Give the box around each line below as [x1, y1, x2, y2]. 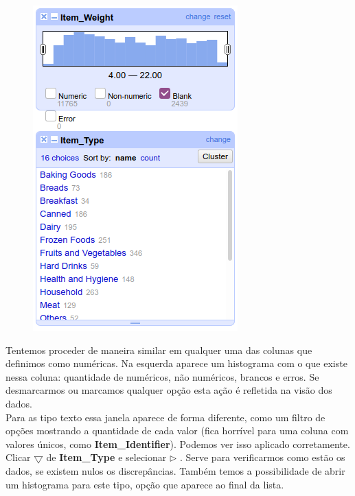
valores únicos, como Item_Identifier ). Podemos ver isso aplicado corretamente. [5, 436, 350, 451]
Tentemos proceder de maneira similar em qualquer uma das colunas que [5, 342, 312, 357]
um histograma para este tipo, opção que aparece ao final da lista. [5, 477, 284, 491]
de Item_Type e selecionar [46, 450, 167, 464]
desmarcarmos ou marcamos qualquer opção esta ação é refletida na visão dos [5, 383, 332, 397]
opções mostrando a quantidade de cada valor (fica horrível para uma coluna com [5, 423, 349, 438]
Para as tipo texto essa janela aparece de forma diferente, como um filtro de [5, 410, 325, 424]
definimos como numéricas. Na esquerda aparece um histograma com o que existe [5, 356, 347, 370]
